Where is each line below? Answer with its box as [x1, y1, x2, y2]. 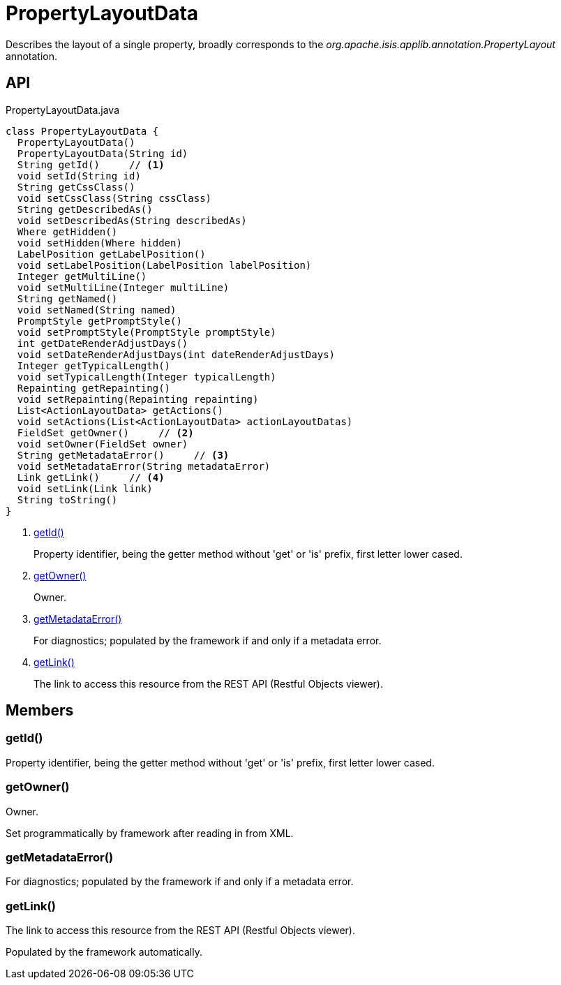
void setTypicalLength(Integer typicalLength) [17, 371, 276, 383]
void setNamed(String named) [17, 304, 177, 316]
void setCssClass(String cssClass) [17, 192, 212, 204]
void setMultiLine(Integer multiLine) [17, 281, 230, 293]
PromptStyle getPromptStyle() [17, 315, 182, 327]
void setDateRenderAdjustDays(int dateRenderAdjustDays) [17, 348, 336, 360]
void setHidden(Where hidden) [17, 237, 182, 249]
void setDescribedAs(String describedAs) [17, 214, 247, 226]
